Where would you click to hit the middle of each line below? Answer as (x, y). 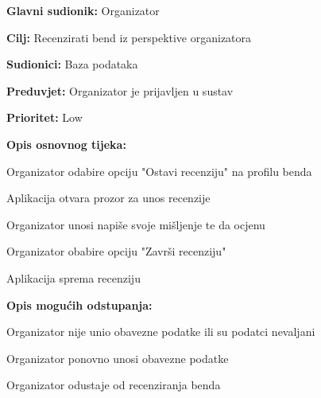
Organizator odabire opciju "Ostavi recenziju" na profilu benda (159, 171)
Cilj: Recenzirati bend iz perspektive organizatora (129, 37)
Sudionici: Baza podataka (72, 64)
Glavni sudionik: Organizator (83, 10)
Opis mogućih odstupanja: (79, 304)
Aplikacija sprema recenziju (73, 277)
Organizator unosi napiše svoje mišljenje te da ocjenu (136, 224)
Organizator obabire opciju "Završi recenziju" (116, 251)
